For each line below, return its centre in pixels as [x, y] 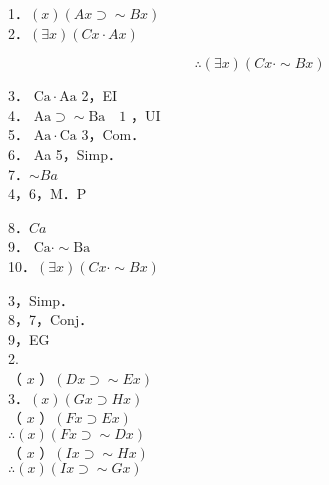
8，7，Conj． [51, 319]
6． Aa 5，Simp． [65, 153]
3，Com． [113, 134]
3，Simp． [41, 299]
